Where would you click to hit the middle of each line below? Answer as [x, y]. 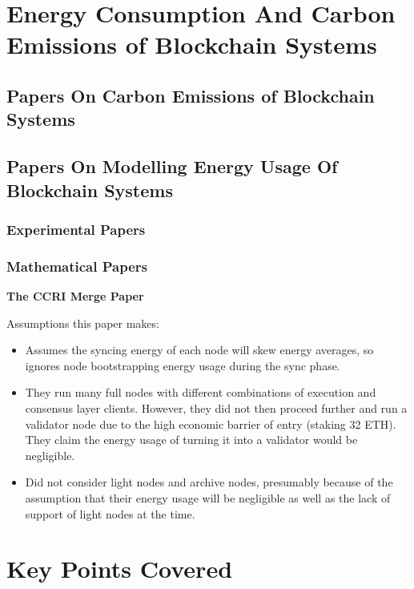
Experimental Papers [76, 229]
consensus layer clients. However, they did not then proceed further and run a [216, 407]
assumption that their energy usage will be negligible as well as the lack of [208, 497]
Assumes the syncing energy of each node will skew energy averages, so [199, 350]
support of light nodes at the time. [110, 513]
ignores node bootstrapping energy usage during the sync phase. [183, 365]
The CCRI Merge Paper [75, 295]
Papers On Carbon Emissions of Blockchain [191, 95]
